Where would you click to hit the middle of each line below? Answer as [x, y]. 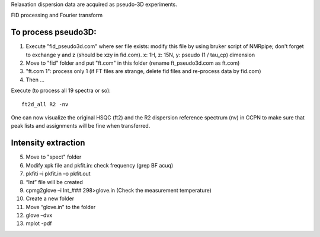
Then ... [35, 80]
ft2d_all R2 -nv [45, 104]
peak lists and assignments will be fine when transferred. [81, 126]
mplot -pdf [39, 223]
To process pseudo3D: [54, 32]
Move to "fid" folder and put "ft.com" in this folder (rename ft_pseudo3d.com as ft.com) [133, 63]
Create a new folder [50, 198]
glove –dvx [39, 215]
